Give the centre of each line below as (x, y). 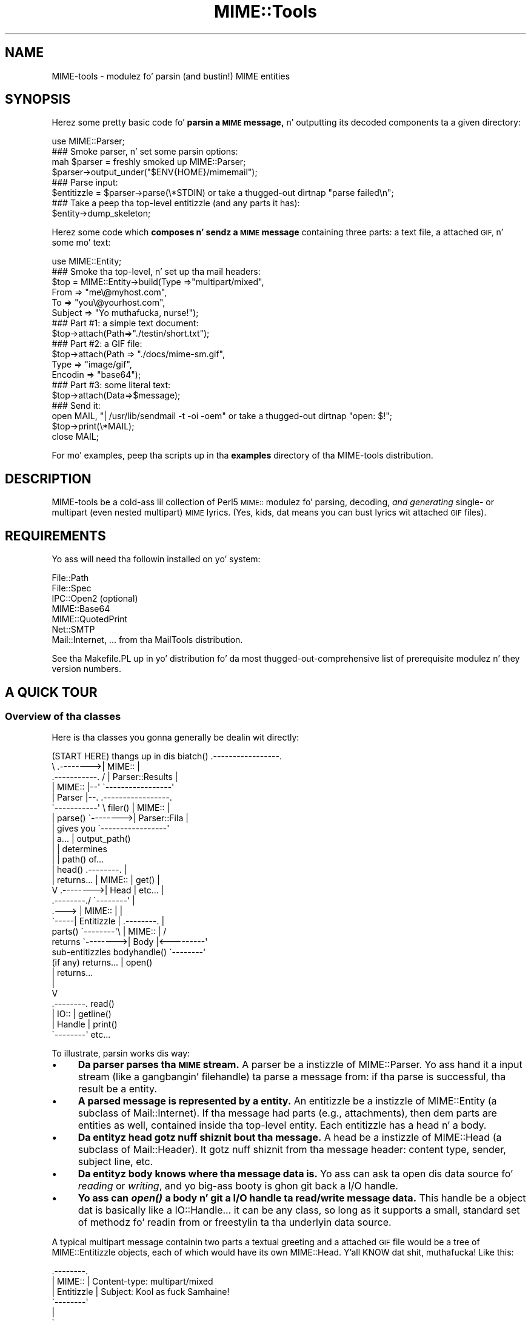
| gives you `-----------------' (111, 829)
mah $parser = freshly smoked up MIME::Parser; (149, 162)
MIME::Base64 (81, 609)
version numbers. (87, 669)
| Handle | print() (85, 1024)
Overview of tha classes (63, 716)
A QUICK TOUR (51, 692)
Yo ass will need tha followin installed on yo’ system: (156, 559)
